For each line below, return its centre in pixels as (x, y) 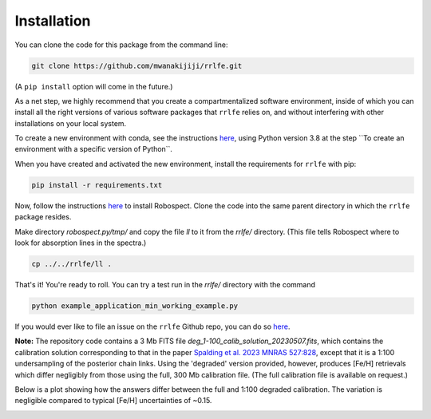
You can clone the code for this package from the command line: (121, 45)
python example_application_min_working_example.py (135, 306)
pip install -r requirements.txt (97, 185)
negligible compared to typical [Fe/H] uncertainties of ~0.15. (113, 401)
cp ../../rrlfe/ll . (71, 264)
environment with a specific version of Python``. (94, 149)
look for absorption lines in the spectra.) (81, 243)
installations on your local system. (71, 123)
